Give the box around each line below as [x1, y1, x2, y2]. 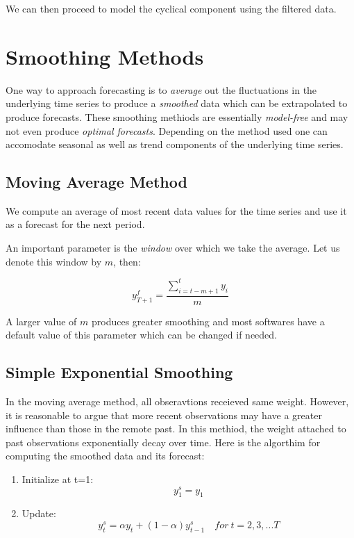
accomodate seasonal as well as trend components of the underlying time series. [6, 137, 344, 152]
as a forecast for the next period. [6, 217, 145, 231]
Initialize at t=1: [22, 471, 94, 486]
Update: [22, 506, 56, 521]
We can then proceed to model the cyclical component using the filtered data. [6, 1, 337, 15]
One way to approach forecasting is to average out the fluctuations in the [6, 82, 317, 97]
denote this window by [6, 254, 102, 268]
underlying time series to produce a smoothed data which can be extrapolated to [6, 96, 348, 111]
